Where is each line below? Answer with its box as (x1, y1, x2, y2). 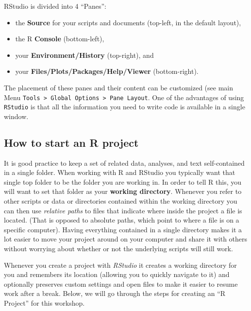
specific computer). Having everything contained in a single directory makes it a (4, 224, 242, 234)
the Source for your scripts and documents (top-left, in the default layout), (15, 17, 241, 27)
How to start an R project (4, 135, 139, 150)
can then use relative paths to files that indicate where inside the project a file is (4, 205, 242, 215)
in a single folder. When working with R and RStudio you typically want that (4, 167, 235, 177)
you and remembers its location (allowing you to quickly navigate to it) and (4, 269, 230, 279)
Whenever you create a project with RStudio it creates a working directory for (4, 259, 237, 270)
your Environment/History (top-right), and (15, 50, 154, 60)
